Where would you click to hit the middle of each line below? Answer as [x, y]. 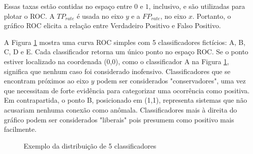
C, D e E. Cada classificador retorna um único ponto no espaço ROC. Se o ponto [126, 52]
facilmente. [20, 129]
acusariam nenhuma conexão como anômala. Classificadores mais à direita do [121, 109]
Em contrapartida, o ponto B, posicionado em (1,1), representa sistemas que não [126, 100]
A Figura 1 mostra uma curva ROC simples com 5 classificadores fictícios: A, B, [125, 42]
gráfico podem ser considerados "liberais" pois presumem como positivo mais [119, 119]
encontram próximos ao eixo [47, 81]
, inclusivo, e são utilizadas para [197, 6]
